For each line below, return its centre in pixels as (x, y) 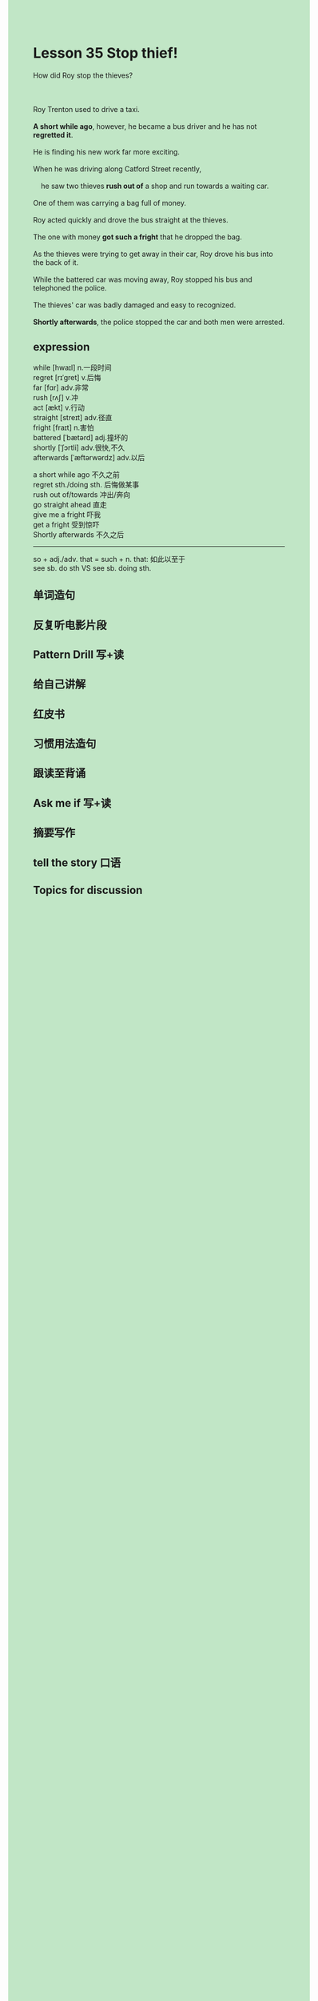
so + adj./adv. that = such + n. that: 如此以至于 (109, 559)
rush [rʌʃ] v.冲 (56, 397)
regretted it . (53, 134)
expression (62, 347)
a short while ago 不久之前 (77, 474)
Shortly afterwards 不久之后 (79, 534)
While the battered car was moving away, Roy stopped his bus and (143, 279)
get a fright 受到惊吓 (66, 524)
